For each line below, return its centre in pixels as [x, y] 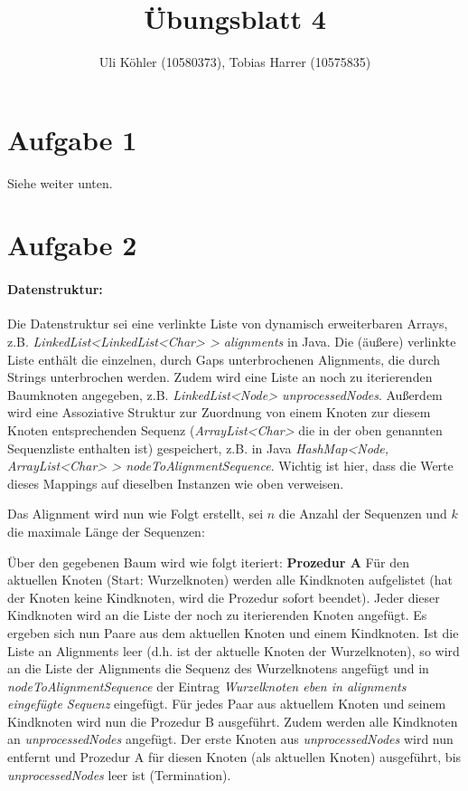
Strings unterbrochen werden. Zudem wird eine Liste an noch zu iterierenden [220, 377]
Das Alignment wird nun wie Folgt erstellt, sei [136, 514]
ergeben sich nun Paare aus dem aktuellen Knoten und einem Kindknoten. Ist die [233, 632]
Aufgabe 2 [72, 245]
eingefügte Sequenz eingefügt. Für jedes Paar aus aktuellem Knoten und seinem [227, 704]
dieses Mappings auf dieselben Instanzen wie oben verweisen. [176, 483]
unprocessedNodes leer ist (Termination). [119, 774]
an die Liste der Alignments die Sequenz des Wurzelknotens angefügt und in [218, 668]
